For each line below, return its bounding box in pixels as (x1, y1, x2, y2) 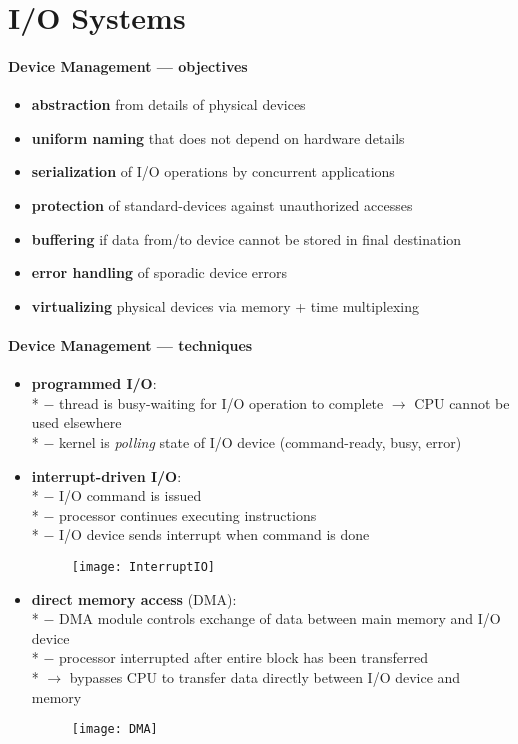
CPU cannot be (414, 392, 510, 413)
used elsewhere (31, 412, 122, 433)
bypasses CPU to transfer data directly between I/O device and (69, 666, 461, 687)
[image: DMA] (71, 722, 158, 737)
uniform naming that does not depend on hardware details (31, 127, 405, 148)
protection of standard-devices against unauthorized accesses (31, 194, 413, 215)
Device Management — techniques (8, 334, 253, 355)
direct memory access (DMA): (31, 588, 237, 609)
